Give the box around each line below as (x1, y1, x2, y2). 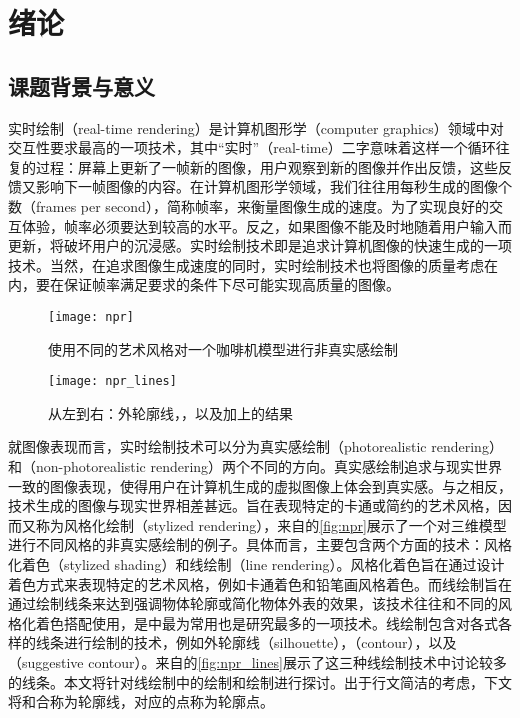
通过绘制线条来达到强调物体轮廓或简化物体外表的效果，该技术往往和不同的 (8, 593, 498, 614)
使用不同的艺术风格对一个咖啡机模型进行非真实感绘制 (48, 338, 398, 359)
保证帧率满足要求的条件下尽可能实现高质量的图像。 (63, 274, 400, 295)
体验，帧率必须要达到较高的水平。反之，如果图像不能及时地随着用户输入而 (21, 215, 512, 236)
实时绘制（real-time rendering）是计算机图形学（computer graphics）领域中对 (8, 117, 504, 138)
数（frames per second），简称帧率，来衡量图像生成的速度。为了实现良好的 (8, 195, 489, 216)
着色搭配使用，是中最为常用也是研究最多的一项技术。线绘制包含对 (35, 612, 470, 633)
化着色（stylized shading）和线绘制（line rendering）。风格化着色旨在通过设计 (8, 553, 505, 574)
